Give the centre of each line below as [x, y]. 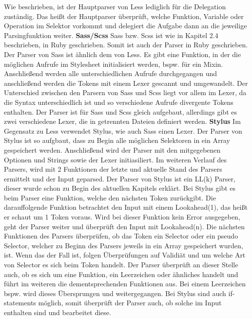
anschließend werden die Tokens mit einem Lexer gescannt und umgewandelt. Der [126, 83]
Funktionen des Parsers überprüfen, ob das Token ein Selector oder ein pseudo [121, 236]
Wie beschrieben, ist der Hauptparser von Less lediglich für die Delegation [115, 6]
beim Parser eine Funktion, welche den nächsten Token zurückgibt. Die [110, 197]
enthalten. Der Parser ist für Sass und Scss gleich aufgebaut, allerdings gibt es [120, 111]
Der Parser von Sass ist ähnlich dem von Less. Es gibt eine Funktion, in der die [123, 54]
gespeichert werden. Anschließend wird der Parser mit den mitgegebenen [112, 150]
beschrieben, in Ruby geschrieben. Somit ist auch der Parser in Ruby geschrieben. [126, 45]
